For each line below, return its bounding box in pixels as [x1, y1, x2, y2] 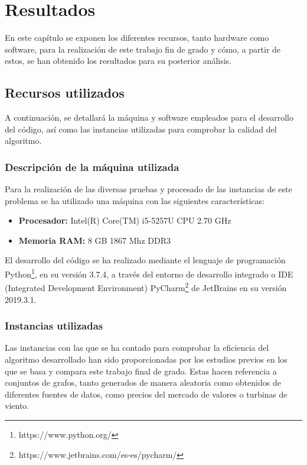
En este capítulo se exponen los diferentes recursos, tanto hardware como [5, 31, 269, 44]
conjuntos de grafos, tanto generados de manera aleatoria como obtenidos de [5, 376, 281, 389]
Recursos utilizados [5, 83, 125, 102]
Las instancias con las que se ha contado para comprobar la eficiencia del [5, 341, 269, 354]
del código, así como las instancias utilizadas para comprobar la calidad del [5, 122, 277, 135]
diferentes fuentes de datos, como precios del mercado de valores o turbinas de [5, 387, 288, 400]
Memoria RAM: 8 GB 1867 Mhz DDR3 [18, 234, 171, 246]
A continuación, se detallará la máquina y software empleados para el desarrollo [5, 111, 293, 124]
